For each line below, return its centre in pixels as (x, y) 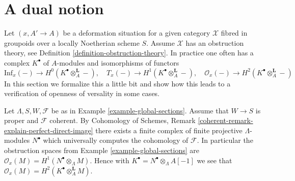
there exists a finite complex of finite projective (169, 130)
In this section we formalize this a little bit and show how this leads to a (117, 83)
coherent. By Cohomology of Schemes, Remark (123, 120)
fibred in (234, 33)
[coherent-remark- (225, 120)
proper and (21, 120)
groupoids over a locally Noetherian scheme (72, 42)
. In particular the (225, 140)
